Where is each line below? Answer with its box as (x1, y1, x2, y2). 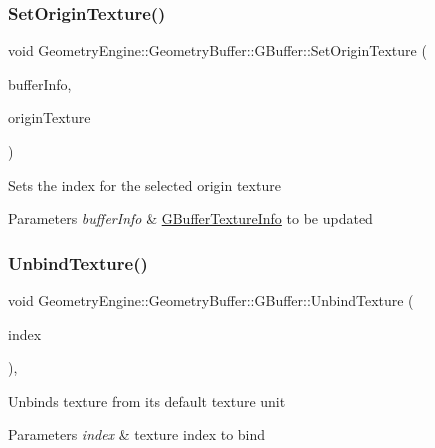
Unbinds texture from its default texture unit (8, 390, 286, 411)
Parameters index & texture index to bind (8, 424, 266, 445)
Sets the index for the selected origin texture (8, 174, 281, 195)
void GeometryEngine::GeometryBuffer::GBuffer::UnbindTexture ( (8, 290, 414, 310)
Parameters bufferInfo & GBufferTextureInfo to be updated (8, 208, 373, 229)
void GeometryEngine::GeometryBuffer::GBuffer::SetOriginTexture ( (8, 40, 427, 61)
